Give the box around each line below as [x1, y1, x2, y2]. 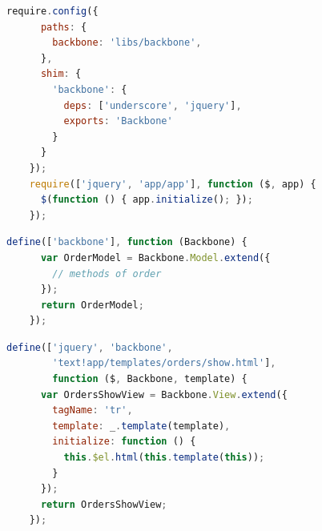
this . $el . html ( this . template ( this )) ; [63, 452, 265, 464]
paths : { [40, 21, 87, 33]
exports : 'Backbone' [63, 115, 173, 127]
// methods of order [52, 268, 162, 280]
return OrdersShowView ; [40, 498, 167, 510]
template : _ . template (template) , [52, 420, 231, 432]
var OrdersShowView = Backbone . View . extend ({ [40, 388, 288, 400]
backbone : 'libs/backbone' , [52, 37, 202, 49]
